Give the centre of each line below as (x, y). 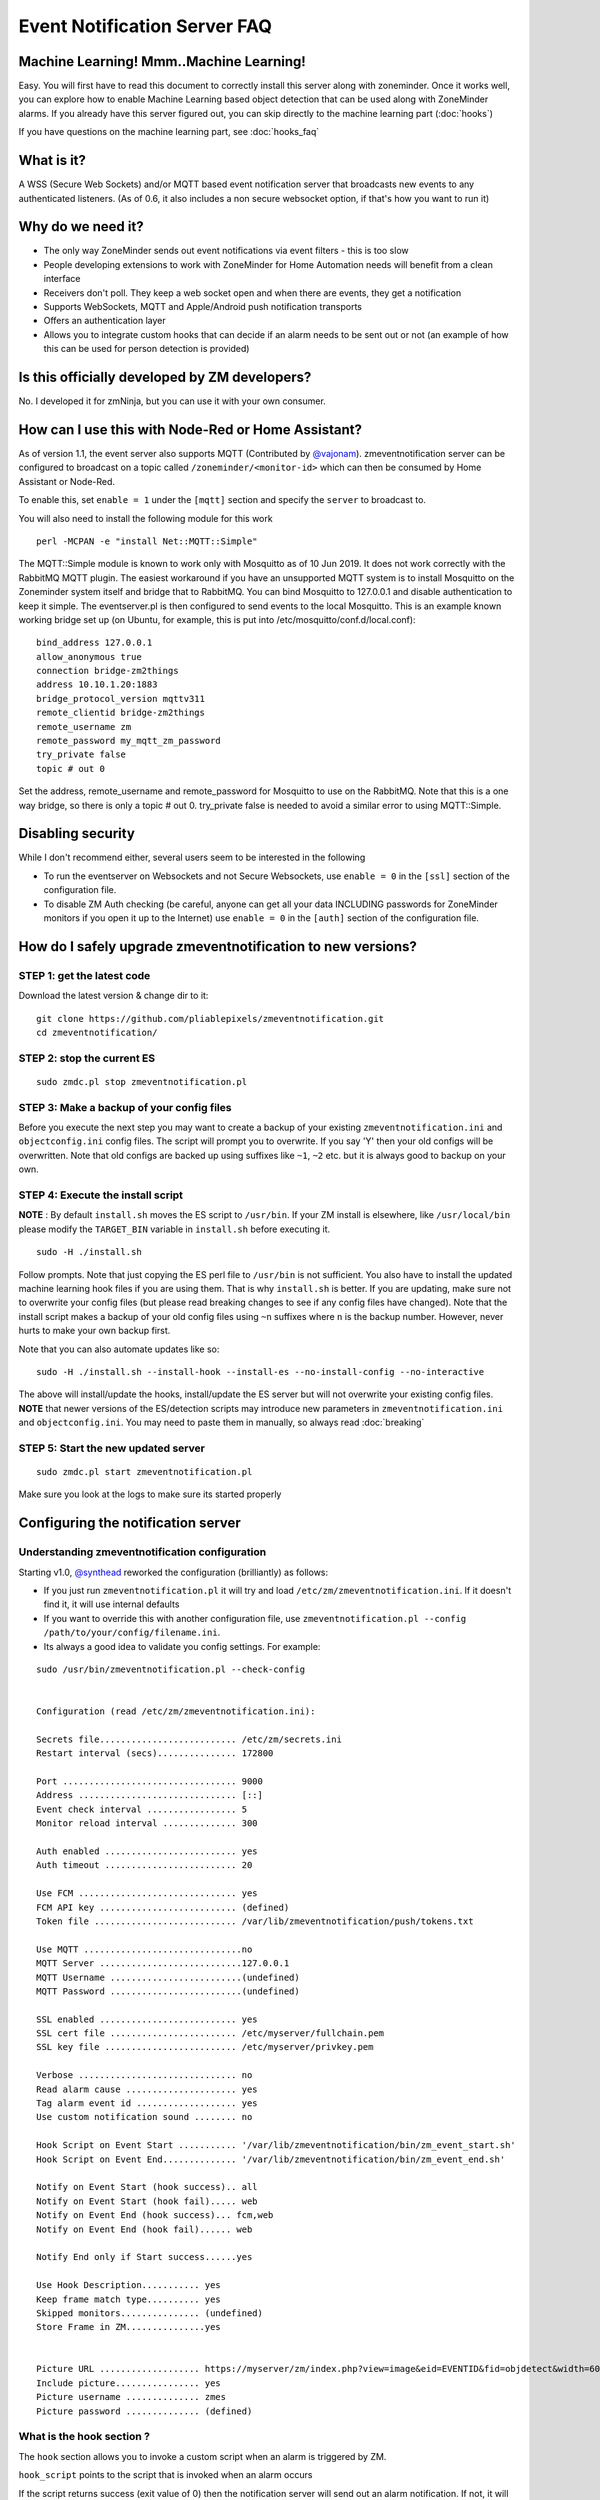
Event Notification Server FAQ (145, 26)
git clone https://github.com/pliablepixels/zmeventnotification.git (210, 1018)
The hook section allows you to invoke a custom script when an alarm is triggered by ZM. (202, 2456)
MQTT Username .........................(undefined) (168, 1977)
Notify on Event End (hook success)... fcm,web (155, 2215)
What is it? (52, 160)
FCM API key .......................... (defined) (163, 1907)
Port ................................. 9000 (150, 1781)
